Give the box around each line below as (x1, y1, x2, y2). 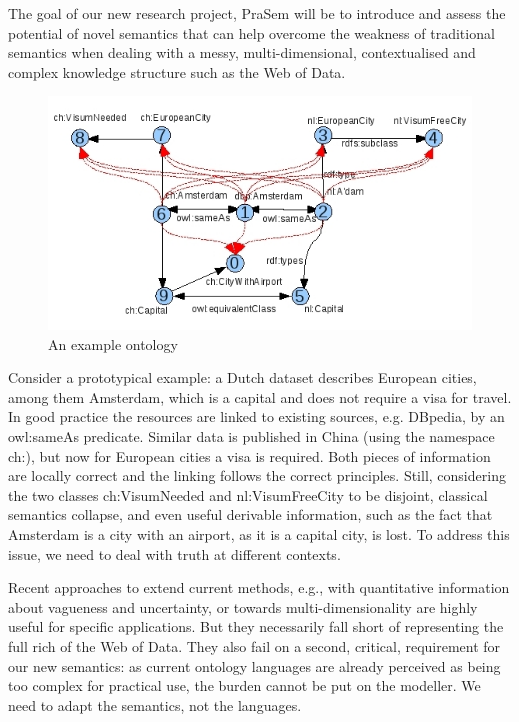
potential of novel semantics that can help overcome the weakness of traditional (8, 22, 495, 43)
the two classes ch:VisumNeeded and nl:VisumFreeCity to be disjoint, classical (8, 484, 488, 505)
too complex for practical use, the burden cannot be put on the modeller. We (8, 675, 481, 696)
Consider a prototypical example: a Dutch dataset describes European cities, (8, 367, 477, 388)
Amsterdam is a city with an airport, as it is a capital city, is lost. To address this (8, 524, 510, 545)
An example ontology (48, 333, 178, 354)
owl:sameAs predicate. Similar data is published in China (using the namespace (8, 426, 495, 447)
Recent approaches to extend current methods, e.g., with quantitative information (8, 577, 510, 598)
